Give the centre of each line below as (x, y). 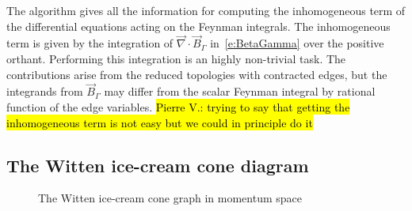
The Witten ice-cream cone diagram (158, 165)
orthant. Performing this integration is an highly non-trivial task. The (176, 58)
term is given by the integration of (90, 43)
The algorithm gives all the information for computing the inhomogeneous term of (206, 10)
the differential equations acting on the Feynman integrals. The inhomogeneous (198, 26)
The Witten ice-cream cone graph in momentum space (170, 198)
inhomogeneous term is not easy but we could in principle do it (160, 122)
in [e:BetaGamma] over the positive (297, 43)
